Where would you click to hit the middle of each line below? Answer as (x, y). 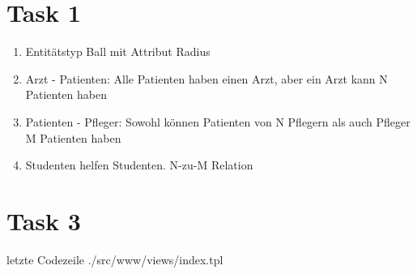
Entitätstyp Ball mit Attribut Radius (118, 51)
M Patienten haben (73, 137)
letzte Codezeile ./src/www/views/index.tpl (115, 259)
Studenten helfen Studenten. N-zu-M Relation (139, 165)
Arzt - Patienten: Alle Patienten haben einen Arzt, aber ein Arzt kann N (206, 78)
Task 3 (44, 220)
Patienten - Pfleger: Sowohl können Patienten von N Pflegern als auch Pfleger (218, 121)
